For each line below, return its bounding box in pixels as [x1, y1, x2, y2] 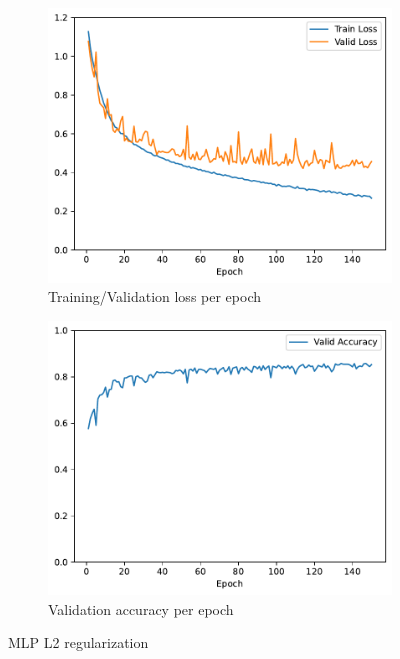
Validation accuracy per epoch [48, 598, 234, 619]
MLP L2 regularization [8, 632, 149, 653]
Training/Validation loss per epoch [48, 286, 261, 307]
